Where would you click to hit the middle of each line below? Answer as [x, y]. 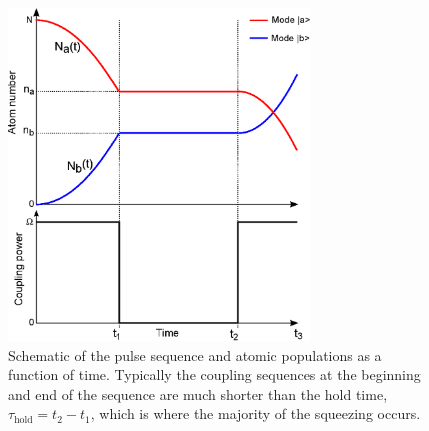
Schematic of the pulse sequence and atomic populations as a [195, 354]
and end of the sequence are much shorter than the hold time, [198, 393]
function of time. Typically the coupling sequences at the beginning [214, 374]
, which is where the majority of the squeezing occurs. [255, 413]
